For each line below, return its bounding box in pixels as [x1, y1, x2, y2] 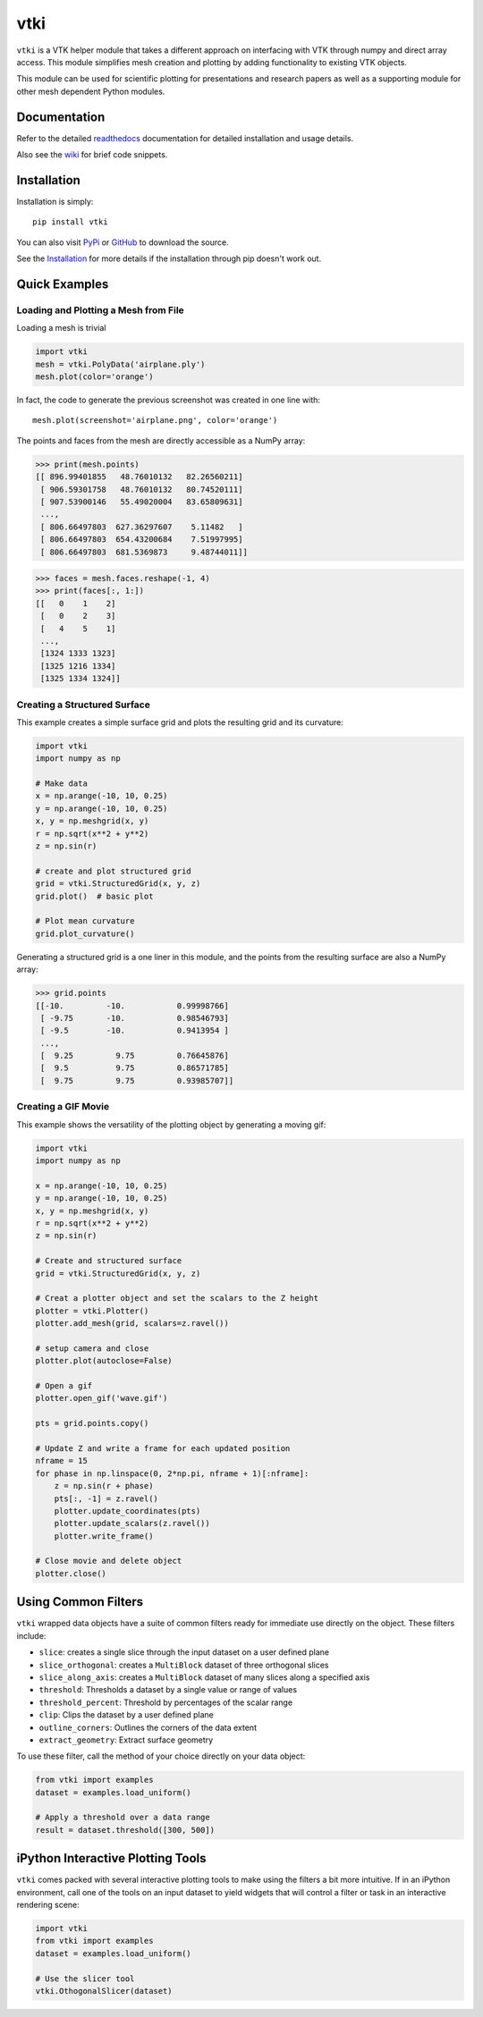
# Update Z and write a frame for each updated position [35, 1443, 291, 1453]
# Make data [35, 779, 89, 789]
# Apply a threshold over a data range [35, 1812, 210, 1823]
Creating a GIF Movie [16, 1101, 110, 1113]
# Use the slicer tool [35, 1973, 135, 1984]
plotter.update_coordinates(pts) [54, 1506, 201, 1515]
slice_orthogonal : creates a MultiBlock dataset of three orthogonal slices [38, 1659, 329, 1670]
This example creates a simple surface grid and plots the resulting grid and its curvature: [16, 716, 343, 728]
